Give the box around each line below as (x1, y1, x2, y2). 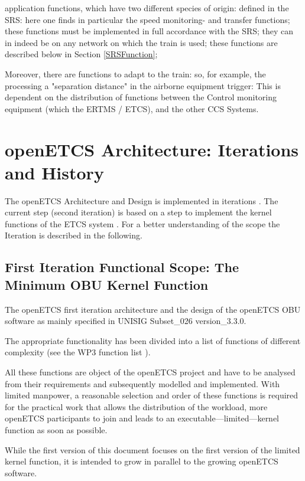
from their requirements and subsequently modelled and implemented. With (5, 377, 280, 390)
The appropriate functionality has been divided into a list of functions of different (5, 334, 301, 346)
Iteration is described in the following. (5, 229, 142, 241)
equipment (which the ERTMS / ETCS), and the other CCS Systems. (5, 102, 259, 114)
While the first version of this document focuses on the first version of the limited (5, 443, 300, 456)
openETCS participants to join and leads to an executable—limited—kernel (5, 412, 280, 424)
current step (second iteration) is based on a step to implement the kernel (5, 206, 272, 218)
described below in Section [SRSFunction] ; (5, 48, 158, 60)
